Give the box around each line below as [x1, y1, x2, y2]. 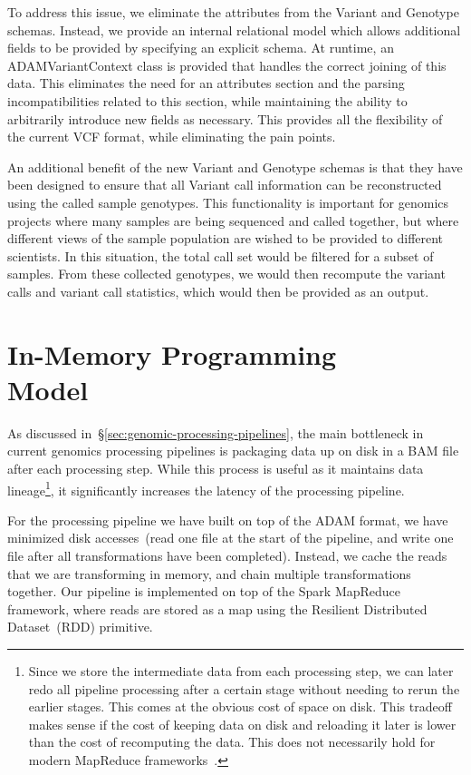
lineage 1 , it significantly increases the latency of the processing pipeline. [7, 477, 405, 499]
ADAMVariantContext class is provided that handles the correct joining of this [7, 55, 447, 74]
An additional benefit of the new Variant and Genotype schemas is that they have [7, 157, 463, 176]
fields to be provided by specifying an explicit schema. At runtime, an [7, 38, 394, 57]
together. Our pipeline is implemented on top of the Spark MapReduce [7, 582, 401, 601]
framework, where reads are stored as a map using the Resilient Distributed [7, 599, 428, 618]
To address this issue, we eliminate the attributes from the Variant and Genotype [7, 3, 459, 21]
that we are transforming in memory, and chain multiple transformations [7, 564, 411, 583]
